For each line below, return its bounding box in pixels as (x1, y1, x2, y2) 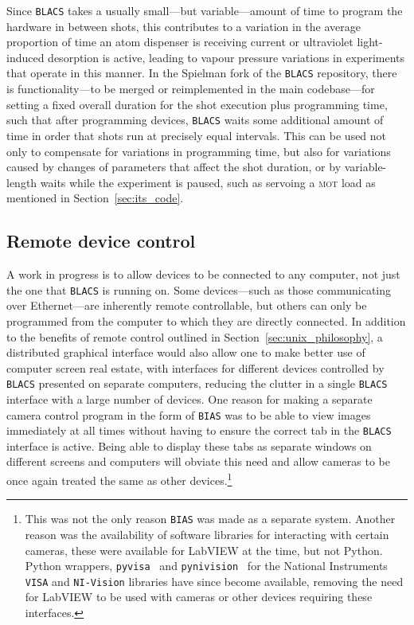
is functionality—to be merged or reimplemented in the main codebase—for (6, 80, 375, 97)
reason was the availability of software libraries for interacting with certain (25, 525, 389, 542)
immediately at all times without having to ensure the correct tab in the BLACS (6, 422, 392, 439)
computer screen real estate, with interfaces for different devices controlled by (6, 359, 385, 376)
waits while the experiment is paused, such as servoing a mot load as (40, 174, 376, 190)
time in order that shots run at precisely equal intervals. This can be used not (6, 127, 387, 143)
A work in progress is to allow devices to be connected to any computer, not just (6, 266, 400, 283)
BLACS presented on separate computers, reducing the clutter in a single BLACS (6, 375, 388, 392)
